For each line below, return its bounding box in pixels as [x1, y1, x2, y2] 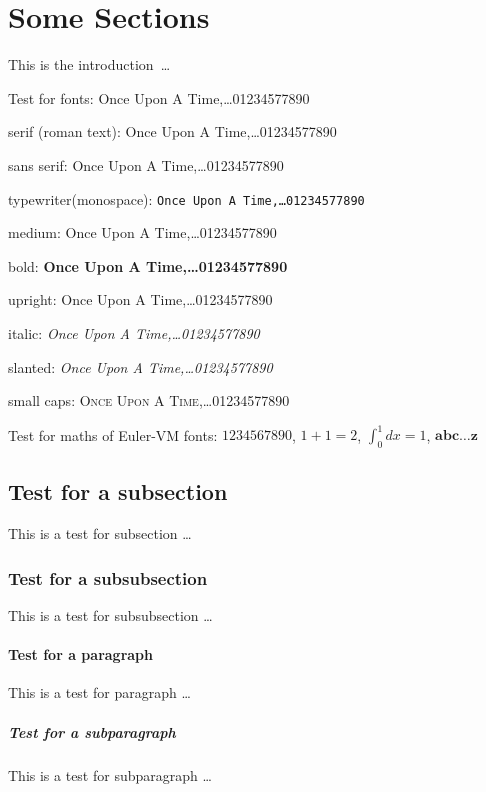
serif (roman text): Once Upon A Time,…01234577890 [8, 121, 337, 142]
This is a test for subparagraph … [8, 764, 212, 785]
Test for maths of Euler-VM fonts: [8, 424, 218, 445]
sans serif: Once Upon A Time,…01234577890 [8, 154, 284, 175]
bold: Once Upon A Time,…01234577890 [8, 255, 288, 276]
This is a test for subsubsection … [8, 605, 213, 626]
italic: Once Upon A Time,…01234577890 [8, 322, 260, 343]
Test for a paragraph [8, 644, 153, 665]
